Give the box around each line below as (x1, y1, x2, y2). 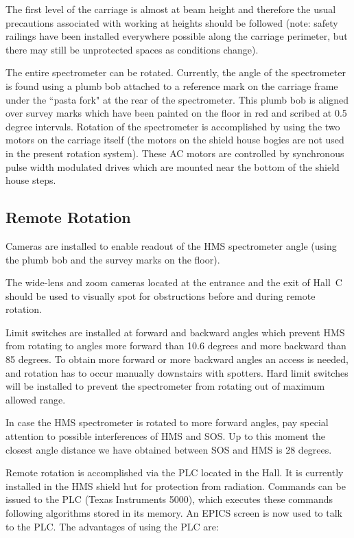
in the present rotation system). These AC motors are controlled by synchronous (5, 145, 344, 160)
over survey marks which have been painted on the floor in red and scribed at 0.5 (5, 106, 347, 120)
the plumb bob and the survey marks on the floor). (5, 252, 220, 266)
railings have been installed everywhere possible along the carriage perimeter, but (5, 29, 348, 43)
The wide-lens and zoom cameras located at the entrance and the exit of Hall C (5, 275, 342, 290)
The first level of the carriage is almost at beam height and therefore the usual (5, 2, 336, 16)
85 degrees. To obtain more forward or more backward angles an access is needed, (5, 352, 349, 366)
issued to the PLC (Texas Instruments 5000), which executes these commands (5, 492, 333, 506)
